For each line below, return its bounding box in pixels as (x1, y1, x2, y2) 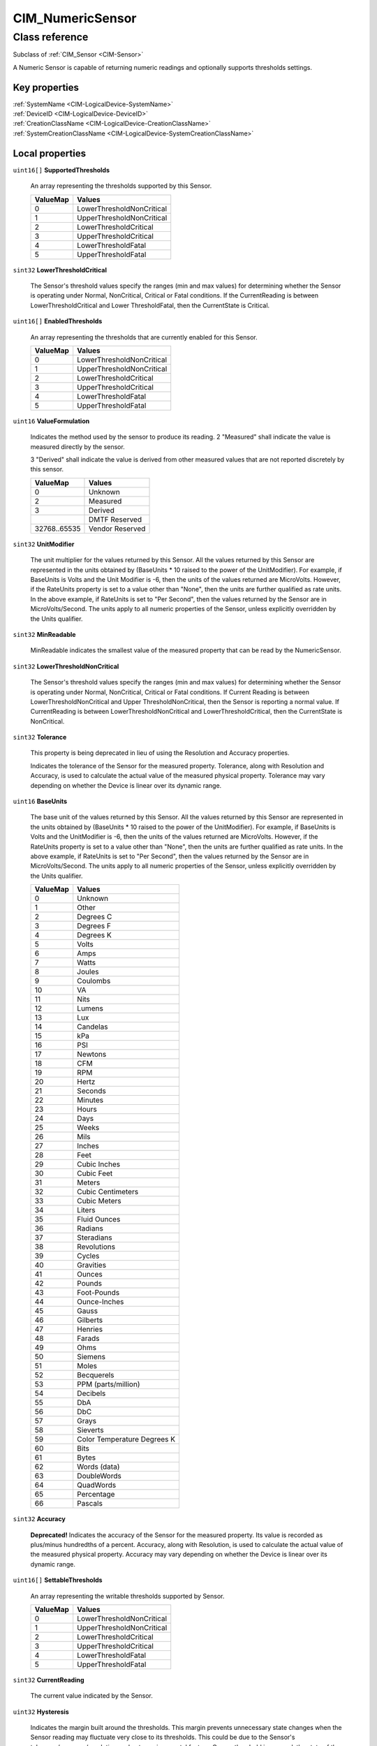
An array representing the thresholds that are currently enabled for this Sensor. (30, 332, 258, 342)
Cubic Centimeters (77, 1187, 139, 1197)
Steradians (77, 1233, 112, 1242)
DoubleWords (77, 1471, 121, 1481)
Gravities (77, 1261, 107, 1270)
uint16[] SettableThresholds (13, 1576, 103, 1585)
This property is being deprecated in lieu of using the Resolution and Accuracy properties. (30, 749, 290, 757)
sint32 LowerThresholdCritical (13, 265, 108, 274)
